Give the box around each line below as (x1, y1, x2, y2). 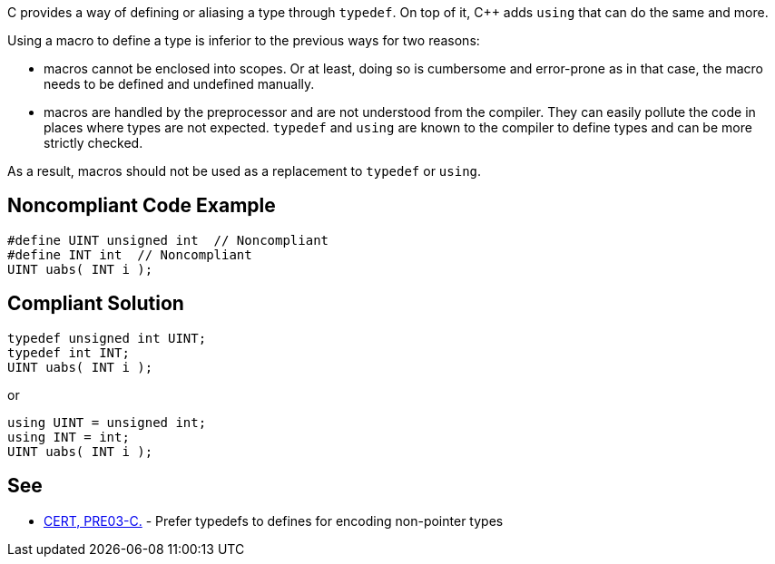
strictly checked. (44, 135, 143, 151)
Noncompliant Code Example (7, 194, 276, 218)
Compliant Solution (7, 292, 184, 316)
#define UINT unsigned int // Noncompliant (7, 232, 329, 248)
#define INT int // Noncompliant (7, 247, 252, 262)
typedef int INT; (7, 345, 130, 360)
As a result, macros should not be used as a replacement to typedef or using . (7, 163, 482, 179)
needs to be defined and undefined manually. (44, 76, 315, 92)
